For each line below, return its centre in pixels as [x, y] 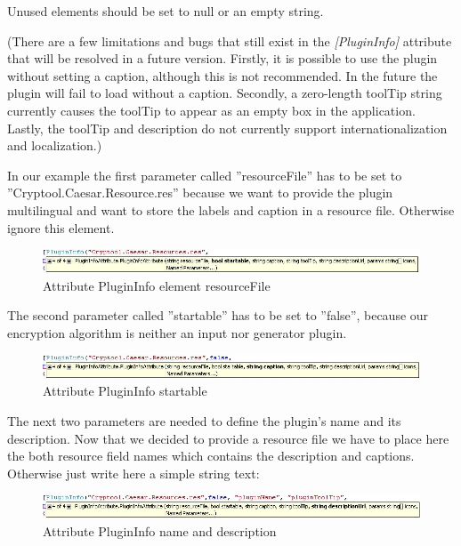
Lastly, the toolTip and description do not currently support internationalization [227, 128]
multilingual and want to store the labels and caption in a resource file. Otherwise [231, 209]
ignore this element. [61, 227]
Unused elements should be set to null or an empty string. [166, 11]
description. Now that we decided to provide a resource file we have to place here [228, 438]
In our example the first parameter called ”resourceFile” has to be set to [205, 175]
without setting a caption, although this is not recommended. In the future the [222, 75]
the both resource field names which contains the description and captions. [211, 456]
